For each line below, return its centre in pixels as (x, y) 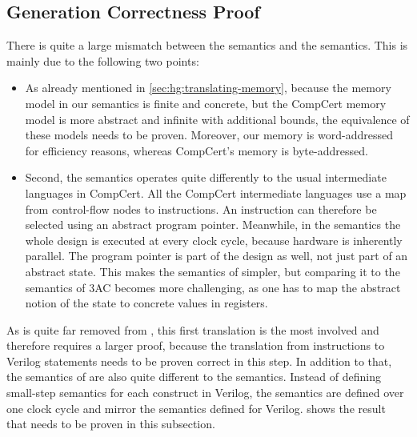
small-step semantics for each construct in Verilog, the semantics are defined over (205, 393)
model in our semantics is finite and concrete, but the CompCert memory (206, 103)
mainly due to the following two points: (103, 60)
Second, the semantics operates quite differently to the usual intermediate (206, 177)
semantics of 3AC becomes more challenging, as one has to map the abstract (213, 287)
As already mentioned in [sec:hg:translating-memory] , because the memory (208, 88)
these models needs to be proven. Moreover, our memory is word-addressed (209, 135)
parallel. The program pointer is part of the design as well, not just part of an (217, 256)
